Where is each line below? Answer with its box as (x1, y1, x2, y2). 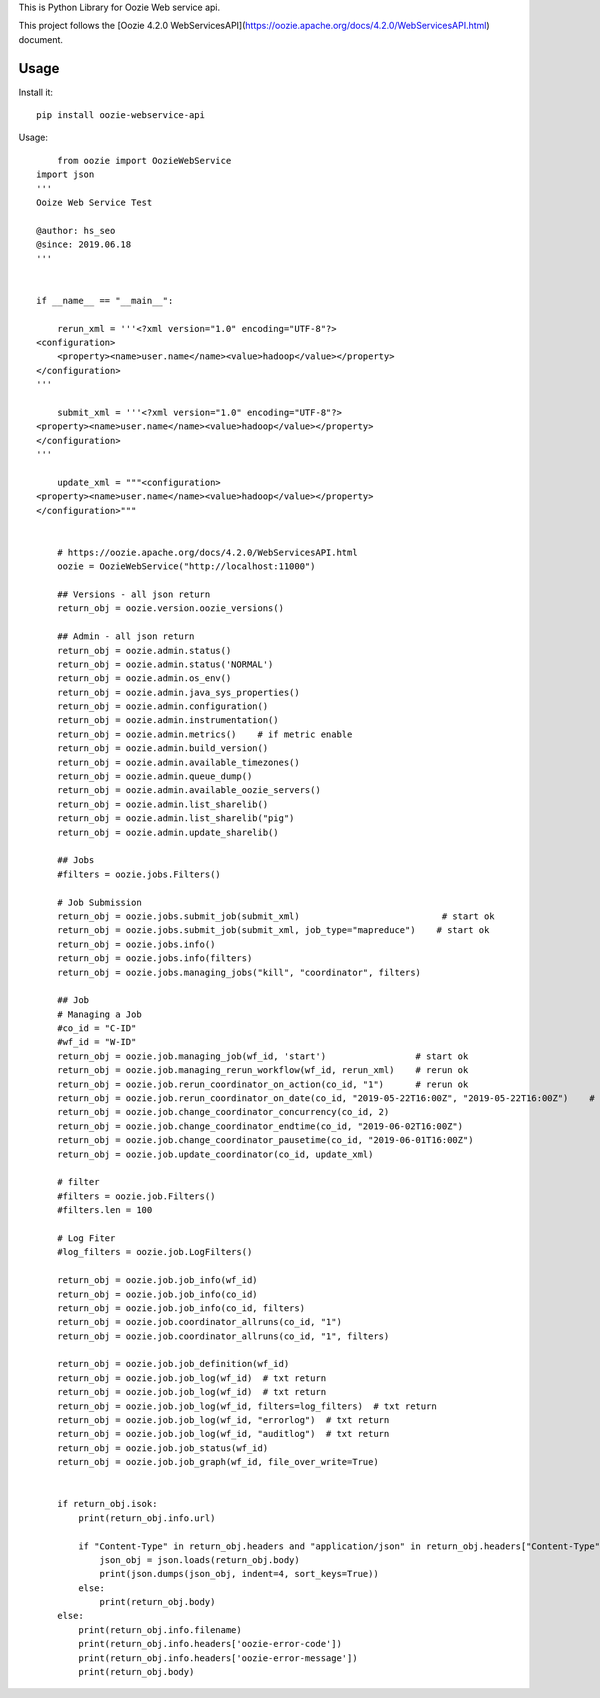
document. (18, 33, 64, 45)
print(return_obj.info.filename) (78, 1624, 242, 1635)
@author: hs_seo (36, 225, 116, 236)
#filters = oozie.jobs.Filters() (56, 868, 222, 880)
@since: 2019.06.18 (36, 239, 132, 250)
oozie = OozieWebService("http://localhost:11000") (56, 561, 316, 572)
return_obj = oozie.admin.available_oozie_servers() (56, 785, 322, 796)
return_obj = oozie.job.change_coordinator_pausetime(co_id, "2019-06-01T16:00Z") (56, 1135, 474, 1146)
